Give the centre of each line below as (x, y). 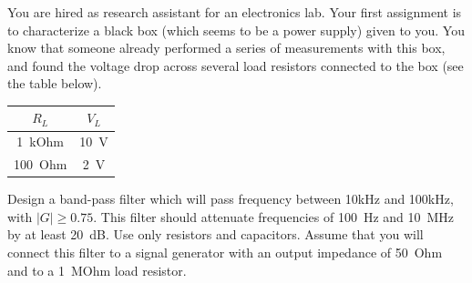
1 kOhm (41, 141)
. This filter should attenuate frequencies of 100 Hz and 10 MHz (274, 216)
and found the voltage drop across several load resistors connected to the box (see (236, 65)
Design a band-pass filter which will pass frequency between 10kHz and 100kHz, (231, 199)
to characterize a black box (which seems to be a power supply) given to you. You (236, 30)
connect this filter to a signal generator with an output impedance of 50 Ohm (225, 253)
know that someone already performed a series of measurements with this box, (226, 48)
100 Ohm (41, 164)
